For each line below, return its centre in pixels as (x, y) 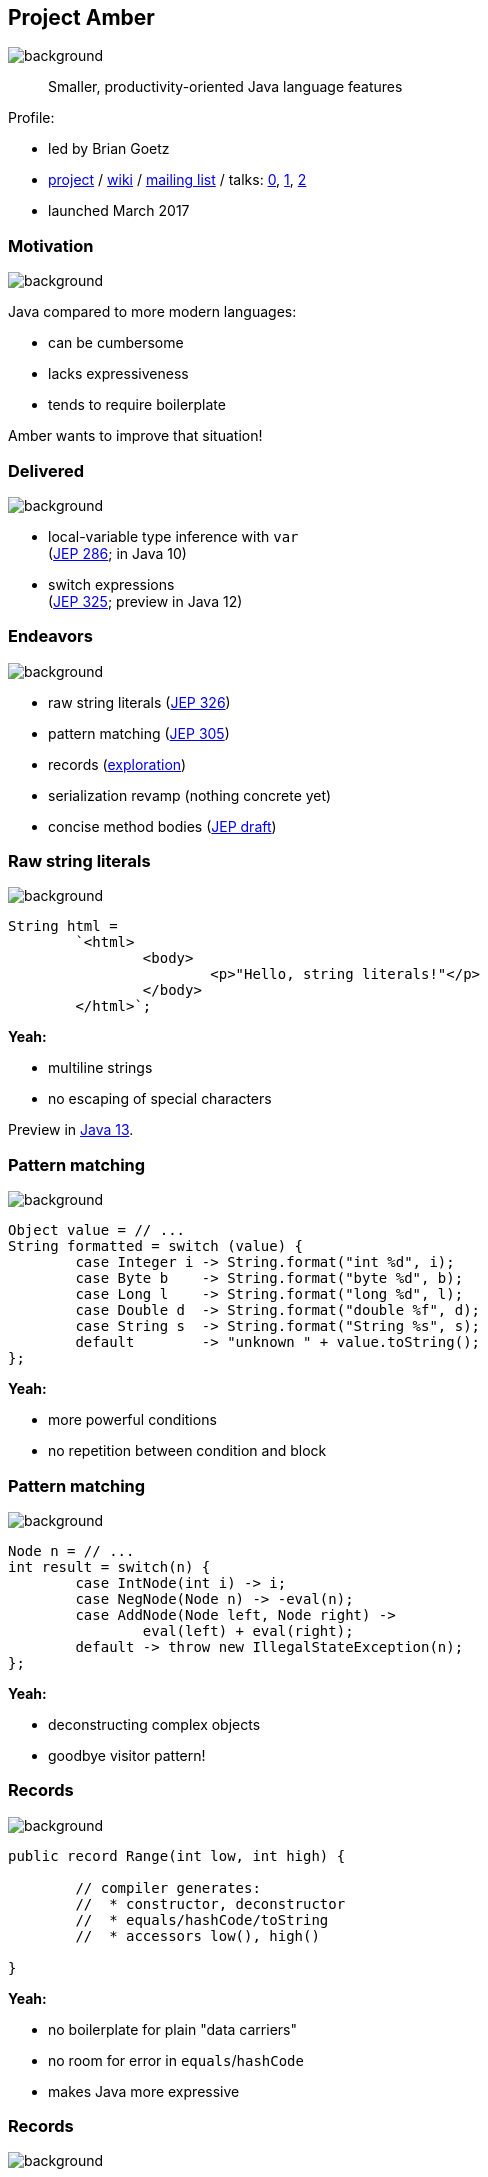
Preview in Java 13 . (71, 1130)
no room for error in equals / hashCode (176, 2060)
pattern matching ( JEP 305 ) (139, 733)
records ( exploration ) (117, 764)
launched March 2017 (119, 211)
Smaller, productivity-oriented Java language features (225, 87)
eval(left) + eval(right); (248, 1630)
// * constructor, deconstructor (210, 1903)
